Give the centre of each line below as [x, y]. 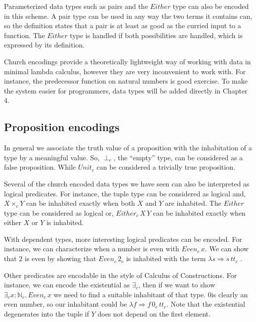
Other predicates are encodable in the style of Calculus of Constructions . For [120, 275]
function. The [24, 35]
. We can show [227, 249]
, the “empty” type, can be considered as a [178, 157]
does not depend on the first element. [154, 314]
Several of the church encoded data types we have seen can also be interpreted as [127, 183]
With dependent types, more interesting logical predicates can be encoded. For [123, 239]
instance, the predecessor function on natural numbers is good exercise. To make [126, 81]
